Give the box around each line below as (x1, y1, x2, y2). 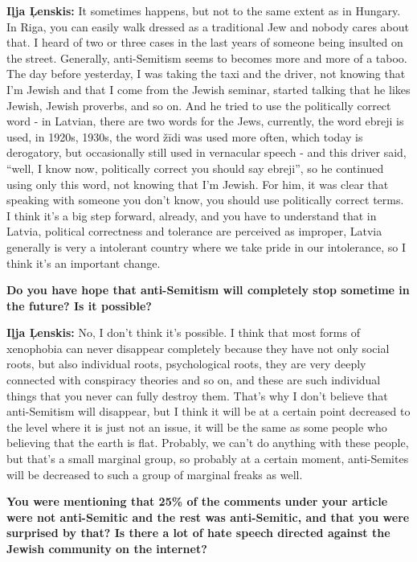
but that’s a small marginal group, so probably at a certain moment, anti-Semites (6, 450, 409, 467)
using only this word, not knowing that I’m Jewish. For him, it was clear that (6, 175, 389, 192)
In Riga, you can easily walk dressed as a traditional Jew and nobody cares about (6, 18, 410, 35)
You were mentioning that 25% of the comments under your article (6, 493, 388, 510)
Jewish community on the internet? (6, 540, 207, 556)
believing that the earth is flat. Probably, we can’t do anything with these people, (6, 434, 409, 451)
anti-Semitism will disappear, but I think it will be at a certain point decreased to (6, 403, 411, 420)
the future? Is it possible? (6, 297, 152, 314)
